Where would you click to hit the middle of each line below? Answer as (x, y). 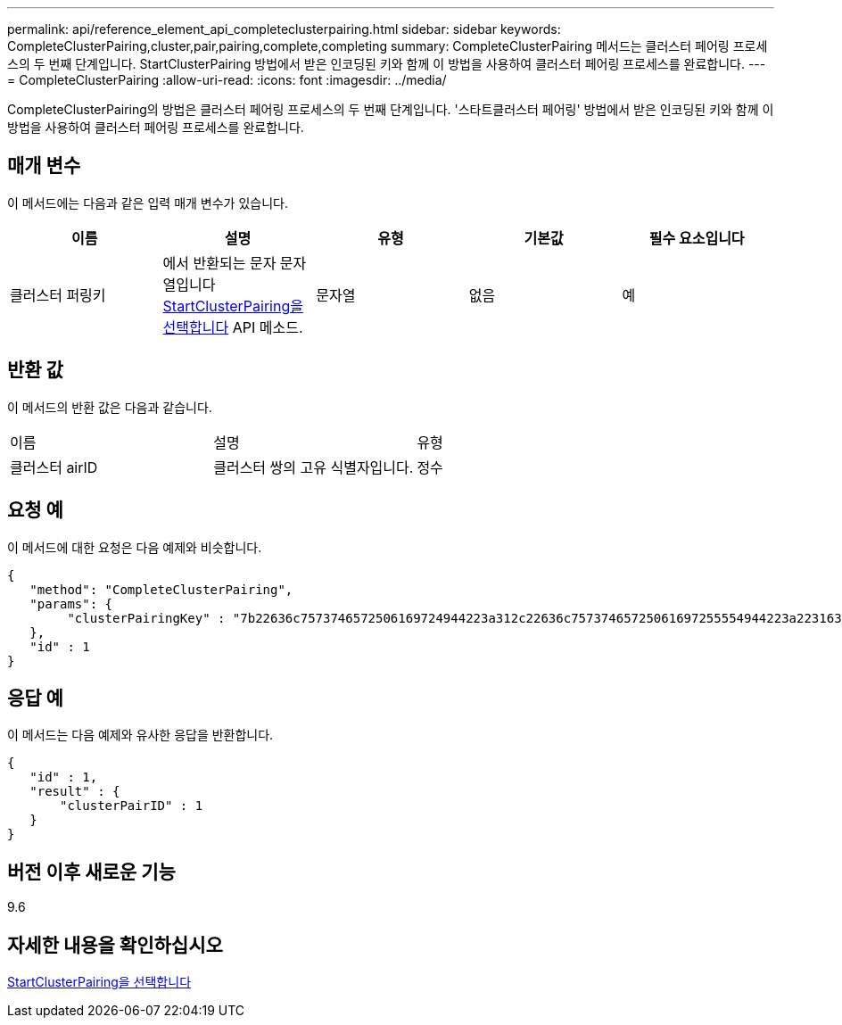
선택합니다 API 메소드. (233, 327)
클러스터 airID (54, 467)
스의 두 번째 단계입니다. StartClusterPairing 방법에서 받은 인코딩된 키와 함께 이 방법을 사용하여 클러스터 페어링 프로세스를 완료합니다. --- (387, 64)
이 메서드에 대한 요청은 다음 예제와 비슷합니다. (135, 547)
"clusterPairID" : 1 (132, 806)
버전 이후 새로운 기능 (91, 872)
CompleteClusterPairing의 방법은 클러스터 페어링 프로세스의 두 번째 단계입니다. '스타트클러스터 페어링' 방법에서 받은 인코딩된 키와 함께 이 (391, 109)
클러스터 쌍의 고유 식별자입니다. (314, 467)
